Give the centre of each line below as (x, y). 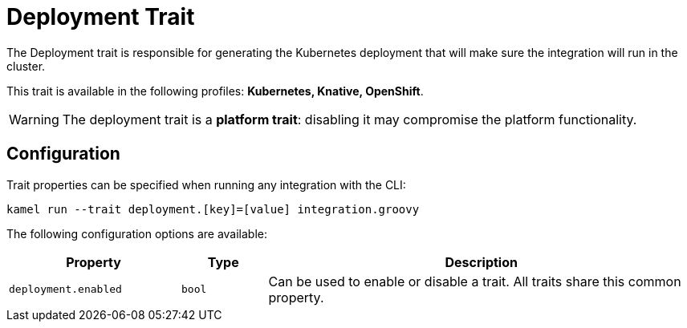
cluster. (26, 66)
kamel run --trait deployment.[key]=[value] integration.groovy (213, 209)
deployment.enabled (65, 290)
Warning (34, 119)
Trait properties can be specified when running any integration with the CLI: (206, 184)
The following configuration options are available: (137, 233)
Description (481, 262)
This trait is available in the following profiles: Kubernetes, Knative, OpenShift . (215, 91)
